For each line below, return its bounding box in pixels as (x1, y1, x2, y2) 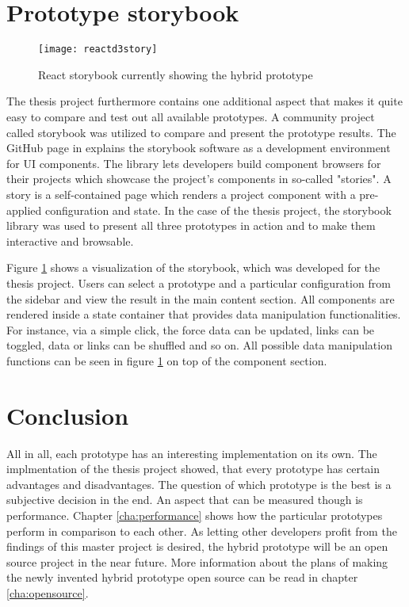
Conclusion (6, 399, 129, 431)
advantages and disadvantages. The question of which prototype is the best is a (6, 475, 392, 492)
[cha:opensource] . (6, 584, 89, 601)
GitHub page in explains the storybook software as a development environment (6, 139, 391, 156)
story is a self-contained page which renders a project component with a (6, 185, 356, 202)
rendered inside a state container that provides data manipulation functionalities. (6, 306, 401, 323)
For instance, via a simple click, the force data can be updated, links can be (6, 321, 375, 338)
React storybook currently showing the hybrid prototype (38, 66, 313, 82)
